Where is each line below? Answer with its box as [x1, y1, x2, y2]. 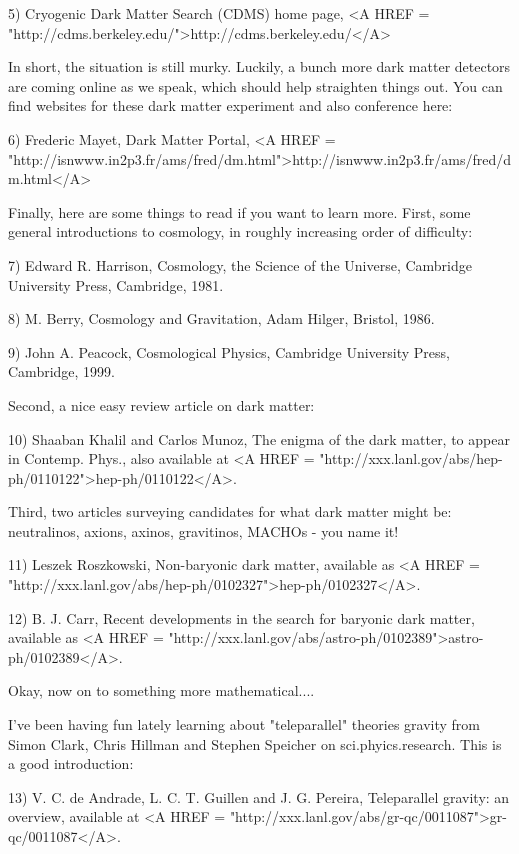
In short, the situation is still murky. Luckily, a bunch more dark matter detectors [8, 56, 511, 77]
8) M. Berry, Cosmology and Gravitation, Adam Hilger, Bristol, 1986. [8, 308, 435, 329]
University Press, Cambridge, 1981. [8, 274, 224, 295]
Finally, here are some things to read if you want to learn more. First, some [8, 201, 471, 222]
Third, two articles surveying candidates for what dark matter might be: [8, 501, 452, 522]
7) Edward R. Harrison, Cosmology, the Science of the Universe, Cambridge [8, 254, 472, 275]
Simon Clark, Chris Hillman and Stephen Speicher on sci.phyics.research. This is [8, 733, 502, 754]
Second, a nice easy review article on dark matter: [8, 394, 315, 415]
